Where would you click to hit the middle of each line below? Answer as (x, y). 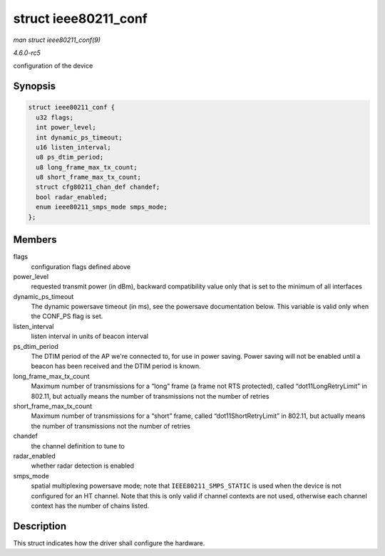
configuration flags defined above (81, 266)
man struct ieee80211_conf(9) (57, 40)
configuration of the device (53, 66)
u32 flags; (55, 117)
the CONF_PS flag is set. (67, 316)
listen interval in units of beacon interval (90, 336)
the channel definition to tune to (78, 446)
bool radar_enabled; (72, 197)
